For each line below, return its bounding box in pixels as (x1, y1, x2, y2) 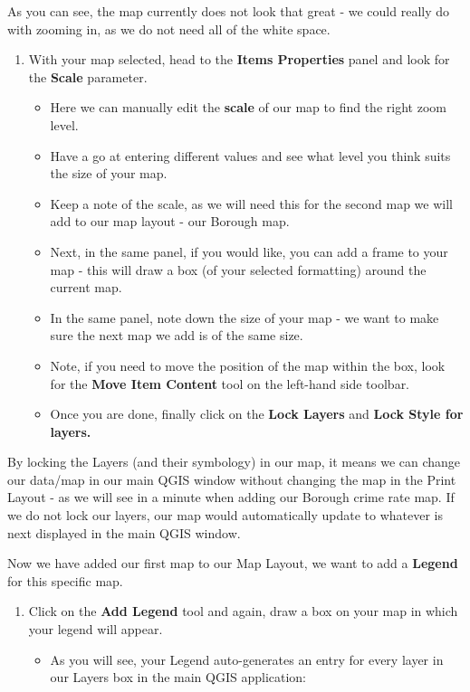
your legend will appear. (28, 620, 163, 639)
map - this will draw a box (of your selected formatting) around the (50, 260, 427, 279)
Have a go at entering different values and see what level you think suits (50, 146, 451, 165)
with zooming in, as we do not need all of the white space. (7, 19, 331, 38)
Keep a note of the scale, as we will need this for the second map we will (50, 194, 453, 213)
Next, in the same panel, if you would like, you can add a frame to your (50, 242, 448, 261)
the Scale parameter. (28, 67, 148, 86)
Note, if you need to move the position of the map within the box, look (50, 355, 446, 374)
